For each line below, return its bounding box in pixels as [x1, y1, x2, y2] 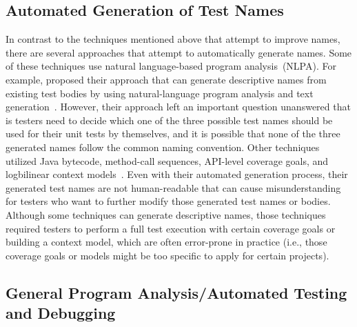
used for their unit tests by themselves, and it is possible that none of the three [6, 126, 340, 141]
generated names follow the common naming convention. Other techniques [6, 139, 320, 154]
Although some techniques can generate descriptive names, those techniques [6, 207, 326, 221]
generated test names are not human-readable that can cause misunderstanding [6, 180, 341, 195]
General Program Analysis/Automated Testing [6, 281, 347, 303]
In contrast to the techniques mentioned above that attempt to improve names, [6, 32, 340, 46]
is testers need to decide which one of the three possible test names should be [6, 112, 333, 127]
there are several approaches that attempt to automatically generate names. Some [6, 45, 352, 59]
